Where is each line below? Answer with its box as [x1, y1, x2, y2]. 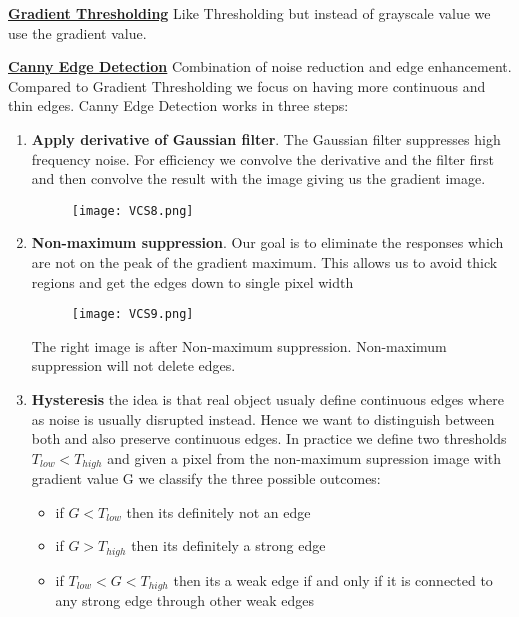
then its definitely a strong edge [131, 535, 326, 556]
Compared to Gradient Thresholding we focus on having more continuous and [8, 75, 486, 96]
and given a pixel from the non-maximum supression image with [107, 447, 502, 468]
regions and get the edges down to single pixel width [31, 271, 354, 292]
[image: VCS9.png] [71, 307, 194, 322]
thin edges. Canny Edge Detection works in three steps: [8, 95, 349, 116]
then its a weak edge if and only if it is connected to [173, 569, 493, 590]
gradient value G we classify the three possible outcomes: [31, 468, 381, 489]
